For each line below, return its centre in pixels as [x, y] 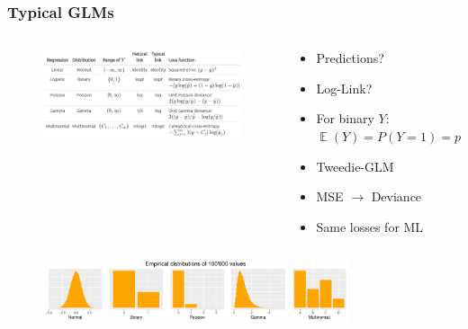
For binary [345, 118]
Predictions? [350, 58]
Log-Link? [344, 88]
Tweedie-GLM [355, 166]
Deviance [396, 196]
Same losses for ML [370, 226]
